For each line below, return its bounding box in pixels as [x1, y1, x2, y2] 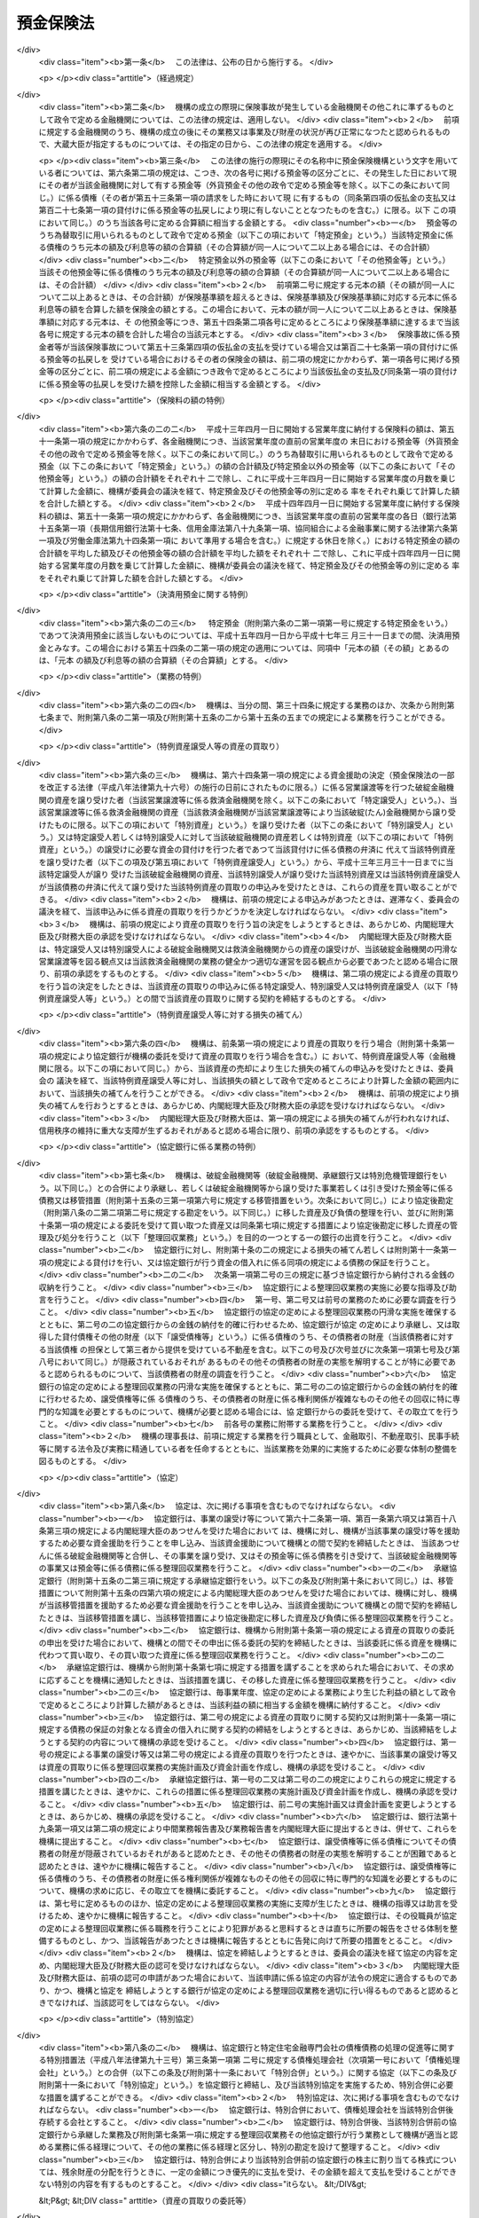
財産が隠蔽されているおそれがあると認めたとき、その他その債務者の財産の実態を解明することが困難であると [61, 1848, 458, 1859]
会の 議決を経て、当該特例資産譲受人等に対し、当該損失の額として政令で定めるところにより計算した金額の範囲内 [38, 1075, 452, 1086]
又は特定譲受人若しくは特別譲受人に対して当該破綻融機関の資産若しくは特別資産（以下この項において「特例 [58, 831, 454, 842]
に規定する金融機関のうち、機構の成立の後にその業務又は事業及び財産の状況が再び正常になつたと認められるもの [38, 126, 451, 137]
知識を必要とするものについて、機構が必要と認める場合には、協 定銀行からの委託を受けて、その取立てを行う [61, 1406, 459, 1417]
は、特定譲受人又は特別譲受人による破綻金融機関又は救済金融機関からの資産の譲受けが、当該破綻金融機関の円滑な [38, 943, 459, 954]
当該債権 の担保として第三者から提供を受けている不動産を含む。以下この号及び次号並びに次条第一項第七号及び [45, 1344, 452, 1355]
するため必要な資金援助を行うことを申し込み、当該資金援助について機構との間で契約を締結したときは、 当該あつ [38, 1538, 452, 1548]
